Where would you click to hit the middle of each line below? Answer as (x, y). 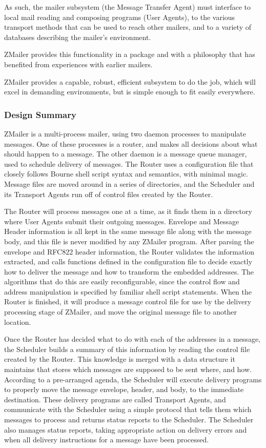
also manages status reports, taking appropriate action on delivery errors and (126, 429)
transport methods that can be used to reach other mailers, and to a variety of (128, 27)
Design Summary (40, 114)
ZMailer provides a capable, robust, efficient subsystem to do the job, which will (130, 81)
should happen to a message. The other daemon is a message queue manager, (126, 154)
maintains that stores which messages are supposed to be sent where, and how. (128, 369)
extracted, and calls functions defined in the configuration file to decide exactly (128, 261)
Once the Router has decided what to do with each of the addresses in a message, (132, 339)
